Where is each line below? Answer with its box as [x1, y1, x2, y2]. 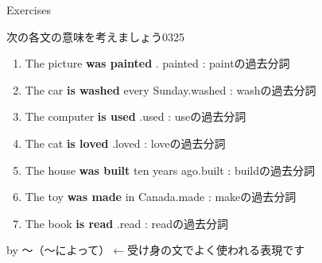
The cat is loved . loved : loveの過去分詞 [25, 134, 226, 151]
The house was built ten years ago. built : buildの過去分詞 [25, 161, 316, 178]
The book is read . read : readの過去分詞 [25, 215, 228, 231]
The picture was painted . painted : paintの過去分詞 [25, 55, 290, 72]
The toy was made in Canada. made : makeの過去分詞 [25, 188, 297, 205]
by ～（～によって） [6, 242, 111, 258]
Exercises [6, 2, 51, 17]
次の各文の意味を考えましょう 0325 [6, 28, 184, 44]
